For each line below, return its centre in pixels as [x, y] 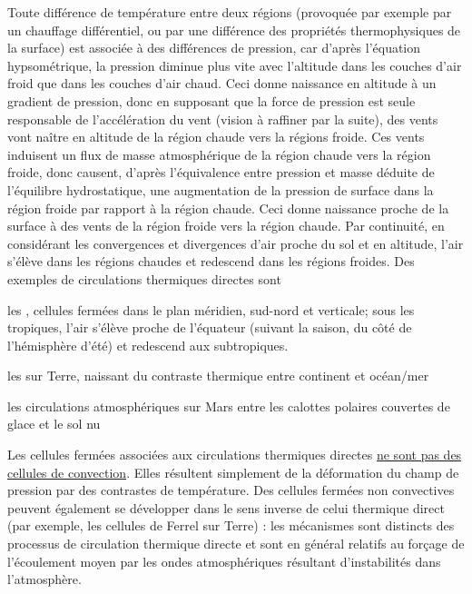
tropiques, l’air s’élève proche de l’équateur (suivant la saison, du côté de [210, 327]
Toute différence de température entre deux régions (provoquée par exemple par [230, 12]
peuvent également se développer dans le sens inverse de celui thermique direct [226, 507]
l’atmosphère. [44, 579]
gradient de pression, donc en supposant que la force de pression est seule [211, 100]
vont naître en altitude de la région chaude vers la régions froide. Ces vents [216, 137]
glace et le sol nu [54, 424]
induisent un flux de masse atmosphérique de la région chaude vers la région [219, 154]
